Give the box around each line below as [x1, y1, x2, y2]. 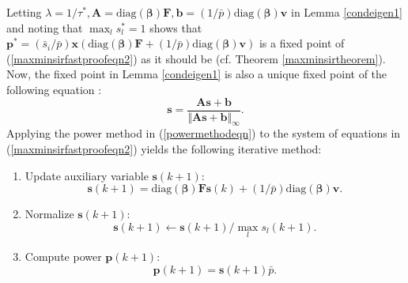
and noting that [6, 19, 83, 36]
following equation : [6, 81, 102, 97]
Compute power [25, 248, 102, 265]
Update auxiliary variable [25, 167, 149, 183]
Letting [6, 4, 42, 20]
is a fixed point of [259, 35, 345, 51]
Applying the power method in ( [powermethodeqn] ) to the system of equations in [6, 125, 401, 141]
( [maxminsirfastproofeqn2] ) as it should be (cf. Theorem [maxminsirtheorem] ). [6, 50, 386, 66]
